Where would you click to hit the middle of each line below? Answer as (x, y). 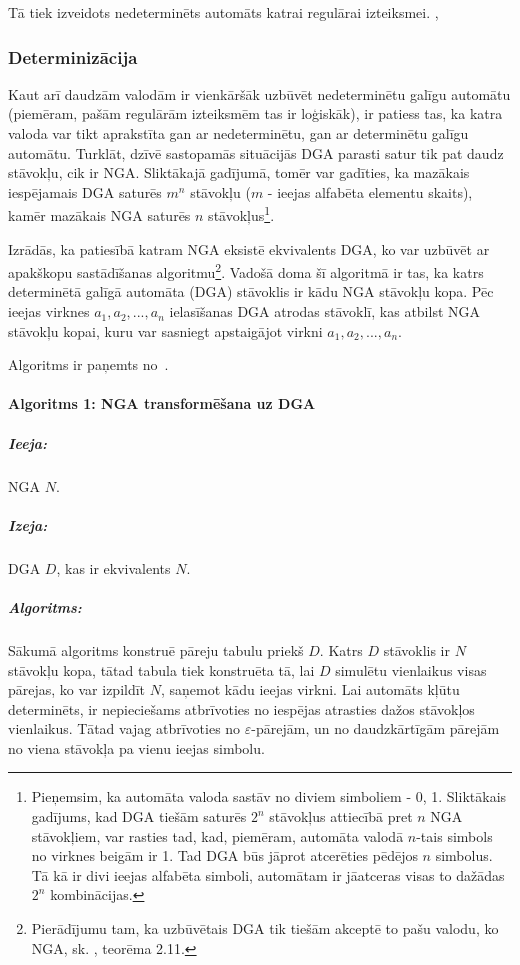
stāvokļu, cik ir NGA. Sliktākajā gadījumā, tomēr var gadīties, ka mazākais (239, 172)
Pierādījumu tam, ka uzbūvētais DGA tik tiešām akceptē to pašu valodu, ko (265, 928)
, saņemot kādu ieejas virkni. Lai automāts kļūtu (310, 689)
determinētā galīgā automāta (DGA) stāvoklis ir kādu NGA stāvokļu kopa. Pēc (251, 291)
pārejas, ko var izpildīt (77, 689)
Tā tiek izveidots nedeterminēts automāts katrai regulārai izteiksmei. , (223, 12)
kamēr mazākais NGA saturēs (99, 215)
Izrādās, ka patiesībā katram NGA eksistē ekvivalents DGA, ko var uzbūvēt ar (249, 248)
